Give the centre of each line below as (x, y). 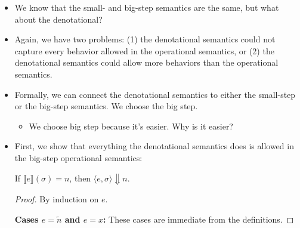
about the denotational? (58, 19)
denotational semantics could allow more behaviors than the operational (146, 62)
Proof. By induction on (57, 199)
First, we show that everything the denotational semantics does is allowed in (154, 146)
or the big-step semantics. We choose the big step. (106, 106)
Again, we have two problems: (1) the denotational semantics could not (145, 39)
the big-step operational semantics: (78, 157)
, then (80, 178)
